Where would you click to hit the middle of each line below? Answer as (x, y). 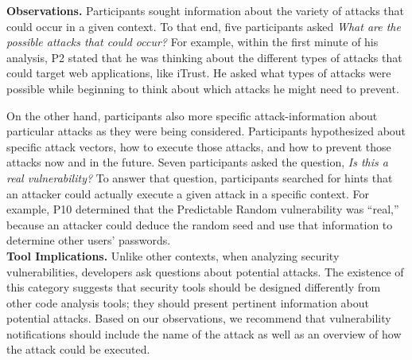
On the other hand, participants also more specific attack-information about (192, 115)
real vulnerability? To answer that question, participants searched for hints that (200, 177)
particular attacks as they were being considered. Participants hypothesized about (206, 131)
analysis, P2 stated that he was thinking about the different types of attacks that (204, 57)
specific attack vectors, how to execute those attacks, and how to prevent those (199, 146)
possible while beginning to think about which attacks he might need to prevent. (203, 88)
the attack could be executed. (78, 349)
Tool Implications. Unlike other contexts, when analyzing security (173, 255)
